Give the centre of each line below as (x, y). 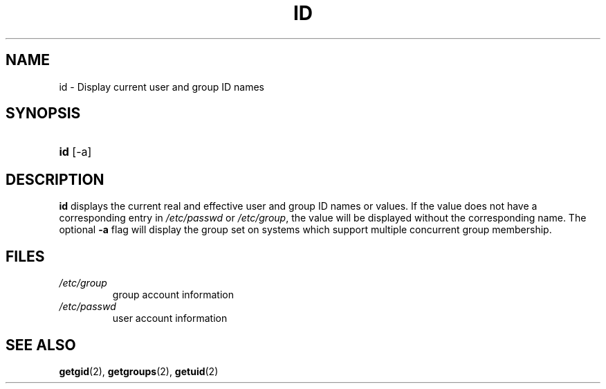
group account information (173, 295)
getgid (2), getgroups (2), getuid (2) (139, 371)
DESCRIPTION (55, 179)
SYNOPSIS (43, 114)
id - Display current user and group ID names (162, 87)
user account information (170, 318)
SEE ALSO (41, 345)
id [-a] (75, 152)
